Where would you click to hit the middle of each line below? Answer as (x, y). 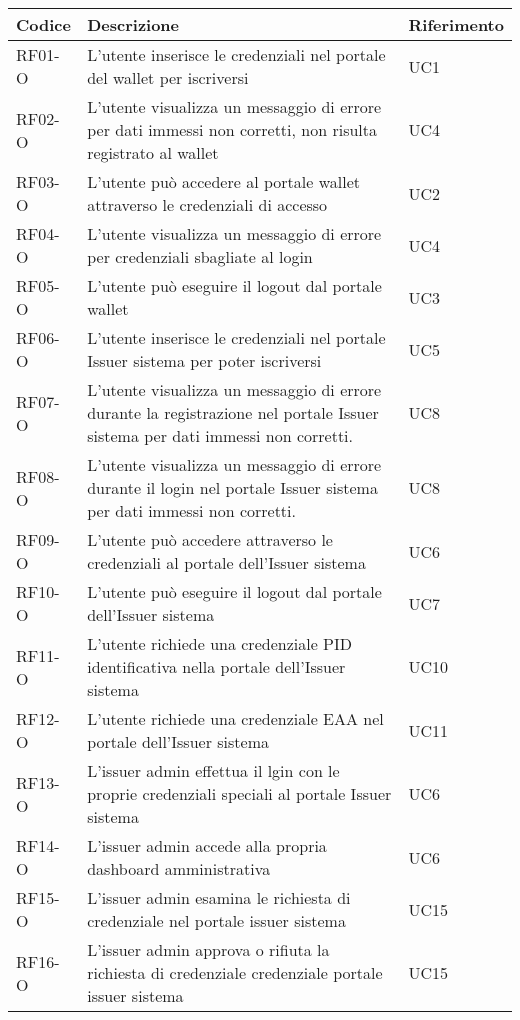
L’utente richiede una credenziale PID (219, 643)
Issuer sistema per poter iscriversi (204, 360)
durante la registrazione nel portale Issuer (233, 412)
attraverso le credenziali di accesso (207, 204)
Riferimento (456, 24)
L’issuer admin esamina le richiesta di (219, 897)
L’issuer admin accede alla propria (207, 845)
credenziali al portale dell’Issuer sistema (226, 562)
